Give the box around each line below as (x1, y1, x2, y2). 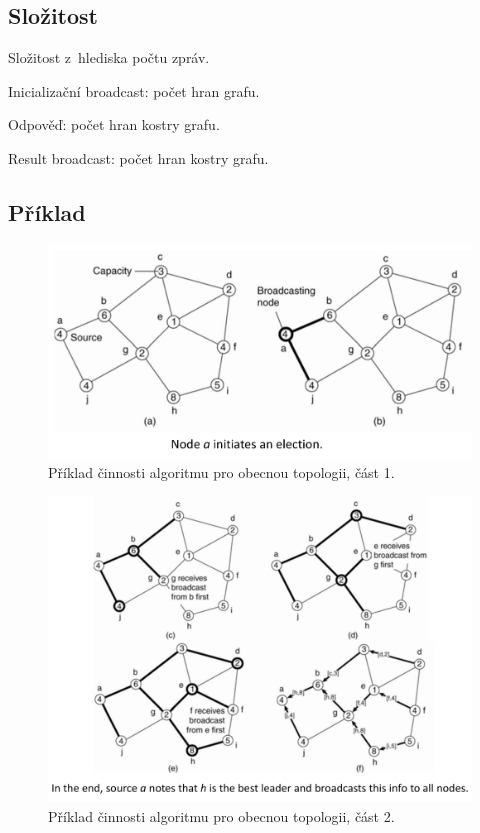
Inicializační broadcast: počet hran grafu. (8, 80, 260, 101)
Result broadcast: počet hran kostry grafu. (8, 147, 269, 168)
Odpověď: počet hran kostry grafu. (8, 114, 220, 135)
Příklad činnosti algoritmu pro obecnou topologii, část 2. (48, 806, 395, 826)
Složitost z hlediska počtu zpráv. (8, 47, 210, 68)
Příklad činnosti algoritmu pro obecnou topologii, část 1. (48, 462, 395, 483)
